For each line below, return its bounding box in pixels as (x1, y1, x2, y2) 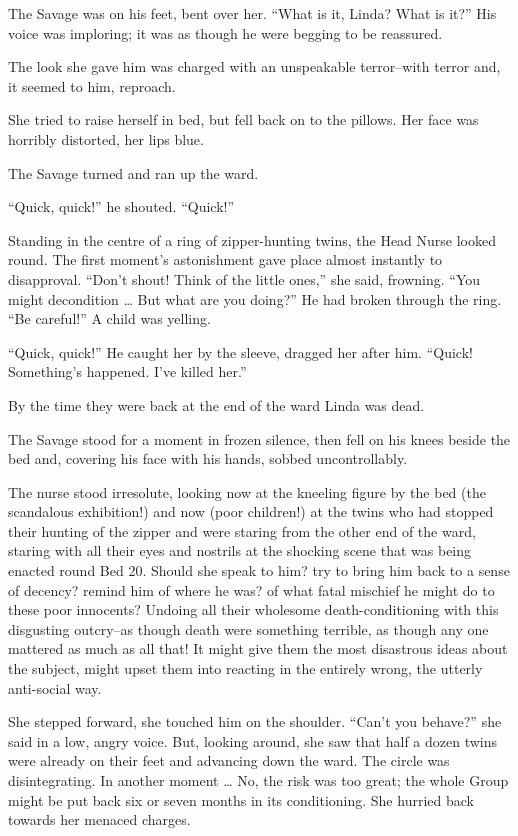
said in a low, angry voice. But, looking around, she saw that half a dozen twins (8, 730, 498, 751)
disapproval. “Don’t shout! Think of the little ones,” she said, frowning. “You (8, 268, 481, 289)
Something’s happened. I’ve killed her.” (8, 361, 247, 382)
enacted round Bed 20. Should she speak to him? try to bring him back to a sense (8, 560, 510, 581)
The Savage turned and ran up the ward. (8, 162, 259, 183)
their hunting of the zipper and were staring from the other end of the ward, (8, 520, 476, 541)
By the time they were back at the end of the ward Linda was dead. (8, 394, 425, 415)
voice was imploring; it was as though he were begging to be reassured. (8, 22, 443, 43)
